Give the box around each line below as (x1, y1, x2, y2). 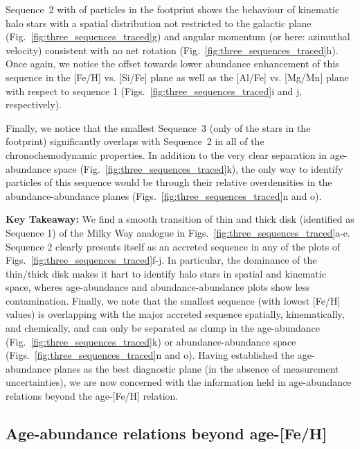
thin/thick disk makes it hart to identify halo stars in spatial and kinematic (6, 266, 326, 280)
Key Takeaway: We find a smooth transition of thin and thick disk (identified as (6, 212, 354, 226)
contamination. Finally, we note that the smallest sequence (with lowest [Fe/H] (6, 293, 341, 307)
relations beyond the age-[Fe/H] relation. (6, 389, 179, 403)
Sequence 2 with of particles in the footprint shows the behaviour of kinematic (6, 2, 340, 16)
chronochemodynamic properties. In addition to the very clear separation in (6, 147, 327, 162)
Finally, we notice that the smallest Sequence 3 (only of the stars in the (6, 120, 311, 135)
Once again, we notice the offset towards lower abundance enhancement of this (6, 56, 339, 71)
